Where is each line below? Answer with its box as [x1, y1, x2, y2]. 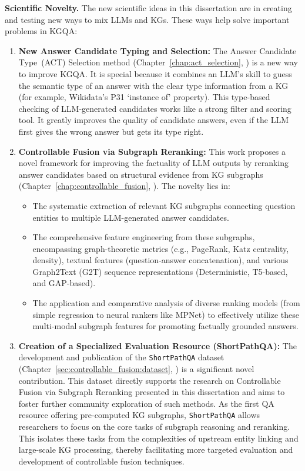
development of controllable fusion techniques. [18, 455, 185, 467]
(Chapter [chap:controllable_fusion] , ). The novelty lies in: [18, 180, 230, 192]
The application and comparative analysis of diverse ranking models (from [32, 297, 300, 309]
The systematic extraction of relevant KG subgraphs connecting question [32, 199, 296, 211]
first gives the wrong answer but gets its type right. [18, 125, 204, 137]
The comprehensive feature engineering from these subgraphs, [32, 231, 255, 243]
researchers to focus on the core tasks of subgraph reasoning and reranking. [18, 420, 290, 433]
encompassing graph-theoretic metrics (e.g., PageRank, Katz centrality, [32, 242, 289, 254]
